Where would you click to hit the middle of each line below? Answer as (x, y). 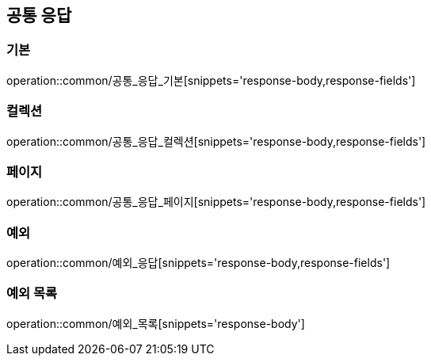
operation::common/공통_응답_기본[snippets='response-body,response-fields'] (211, 80)
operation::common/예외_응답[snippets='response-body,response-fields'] (198, 263)
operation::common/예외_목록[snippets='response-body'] (156, 323)
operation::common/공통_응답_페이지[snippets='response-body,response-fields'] (216, 202)
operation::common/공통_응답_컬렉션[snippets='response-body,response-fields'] (216, 141)
